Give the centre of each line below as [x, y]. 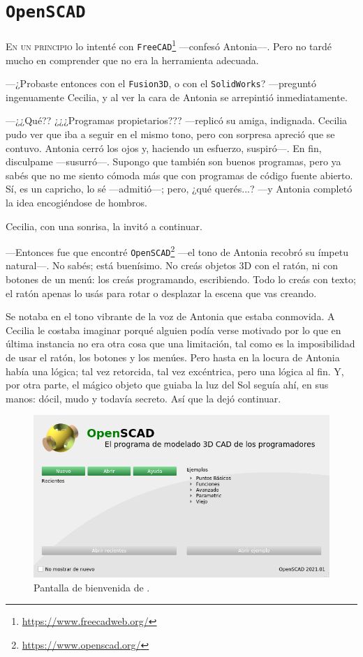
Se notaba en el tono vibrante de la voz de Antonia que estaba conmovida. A [170, 316]
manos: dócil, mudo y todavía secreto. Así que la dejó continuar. [143, 398]
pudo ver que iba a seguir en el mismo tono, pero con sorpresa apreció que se [170, 134]
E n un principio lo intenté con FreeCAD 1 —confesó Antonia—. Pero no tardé [169, 45]
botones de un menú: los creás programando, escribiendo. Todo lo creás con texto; [181, 279]
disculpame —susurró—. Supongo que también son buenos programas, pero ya [173, 161]
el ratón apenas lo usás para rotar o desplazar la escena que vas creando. [161, 293]
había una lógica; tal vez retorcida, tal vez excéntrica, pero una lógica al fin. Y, [175, 371]
